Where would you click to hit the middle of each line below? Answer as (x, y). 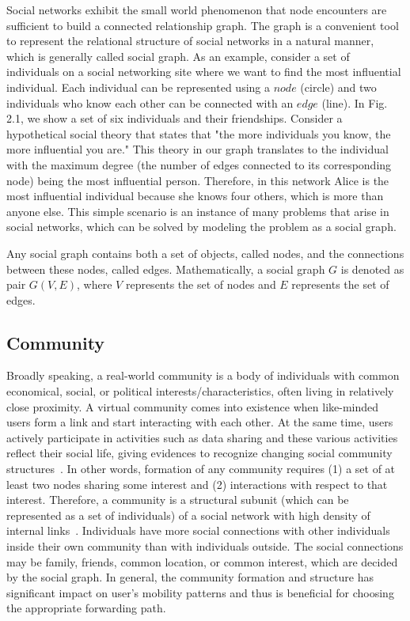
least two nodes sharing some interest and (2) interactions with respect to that (197, 484)
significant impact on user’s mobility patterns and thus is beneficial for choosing (200, 592)
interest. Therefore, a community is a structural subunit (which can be (178, 500)
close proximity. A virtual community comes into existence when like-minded (193, 406)
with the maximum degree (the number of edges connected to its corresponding (199, 164)
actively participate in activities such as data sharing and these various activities (202, 437)
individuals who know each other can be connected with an (150, 102)
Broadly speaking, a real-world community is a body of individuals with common (203, 375)
